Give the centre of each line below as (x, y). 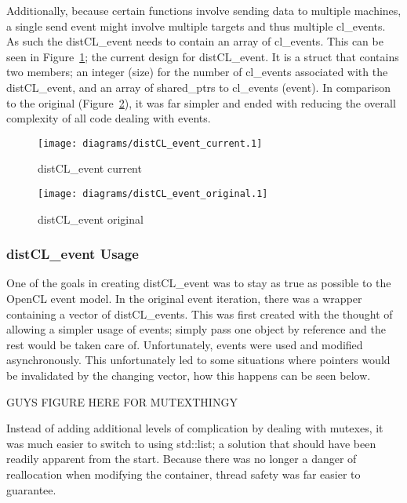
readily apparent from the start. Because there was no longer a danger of (182, 459)
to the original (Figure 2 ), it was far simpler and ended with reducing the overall (201, 102)
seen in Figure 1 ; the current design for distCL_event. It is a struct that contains (203, 56)
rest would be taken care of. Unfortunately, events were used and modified (185, 344)
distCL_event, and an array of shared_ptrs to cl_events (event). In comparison (198, 87)
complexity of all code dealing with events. (109, 118)
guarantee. (31, 489)
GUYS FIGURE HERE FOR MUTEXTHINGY (122, 401)
